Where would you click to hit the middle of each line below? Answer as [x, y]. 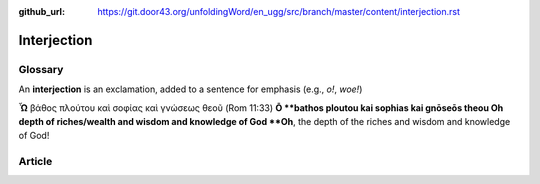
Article [35, 162]
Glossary [41, 69]
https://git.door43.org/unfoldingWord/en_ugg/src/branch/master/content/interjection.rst [278, 11]
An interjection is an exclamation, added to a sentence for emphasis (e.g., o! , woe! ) [190, 89]
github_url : [41, 11]
